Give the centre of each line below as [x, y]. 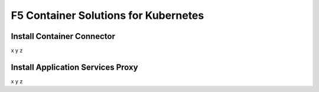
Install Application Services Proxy [74, 67]
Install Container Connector [63, 36]
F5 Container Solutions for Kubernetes [108, 15]
